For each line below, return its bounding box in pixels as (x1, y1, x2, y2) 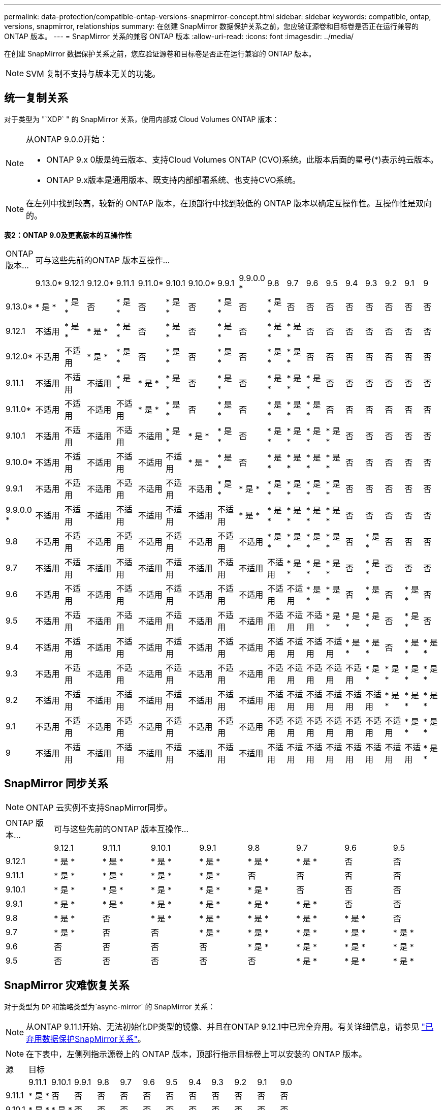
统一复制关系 (4, 91, 68, 105)
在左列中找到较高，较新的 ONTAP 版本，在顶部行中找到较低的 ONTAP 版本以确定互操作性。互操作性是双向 (26, 198, 432, 208)
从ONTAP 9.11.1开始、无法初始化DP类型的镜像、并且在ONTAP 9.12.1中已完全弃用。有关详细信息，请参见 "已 (26, 1021, 434, 1032)
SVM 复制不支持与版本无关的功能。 (26, 69, 161, 79)
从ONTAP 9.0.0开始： (26, 134, 108, 144)
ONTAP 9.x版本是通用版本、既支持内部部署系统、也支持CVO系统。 (46, 174, 301, 185)
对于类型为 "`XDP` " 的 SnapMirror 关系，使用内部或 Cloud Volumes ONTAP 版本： (4, 114, 279, 124)
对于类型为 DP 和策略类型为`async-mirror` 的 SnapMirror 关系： (4, 1002, 215, 1011)
